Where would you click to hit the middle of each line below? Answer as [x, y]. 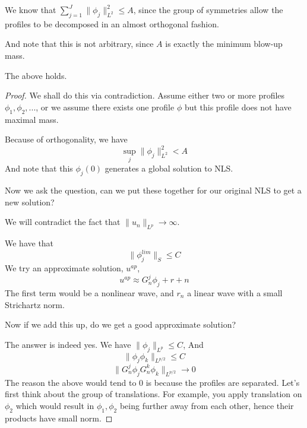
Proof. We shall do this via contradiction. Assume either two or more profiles [145, 95]
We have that [29, 243]
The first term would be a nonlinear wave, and [89, 293]
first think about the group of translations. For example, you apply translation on [153, 394]
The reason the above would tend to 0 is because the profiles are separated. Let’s [152, 382]
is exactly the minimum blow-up [224, 44]
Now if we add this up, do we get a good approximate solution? [121, 324]
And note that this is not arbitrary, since [79, 44]
